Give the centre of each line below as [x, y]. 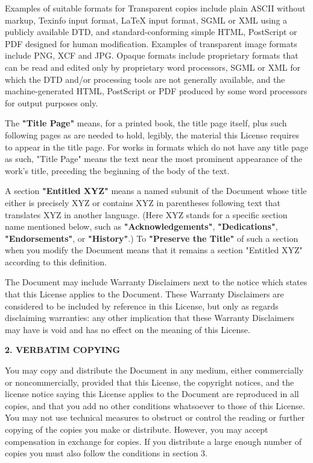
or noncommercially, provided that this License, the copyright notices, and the [150, 382]
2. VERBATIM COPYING [63, 350]
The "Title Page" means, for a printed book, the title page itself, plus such [146, 123]
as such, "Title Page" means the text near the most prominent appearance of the [154, 159]
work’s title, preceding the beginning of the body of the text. [117, 170]
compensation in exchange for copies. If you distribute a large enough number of [153, 441]
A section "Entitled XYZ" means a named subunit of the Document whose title [156, 191]
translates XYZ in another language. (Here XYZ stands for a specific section [146, 214]
